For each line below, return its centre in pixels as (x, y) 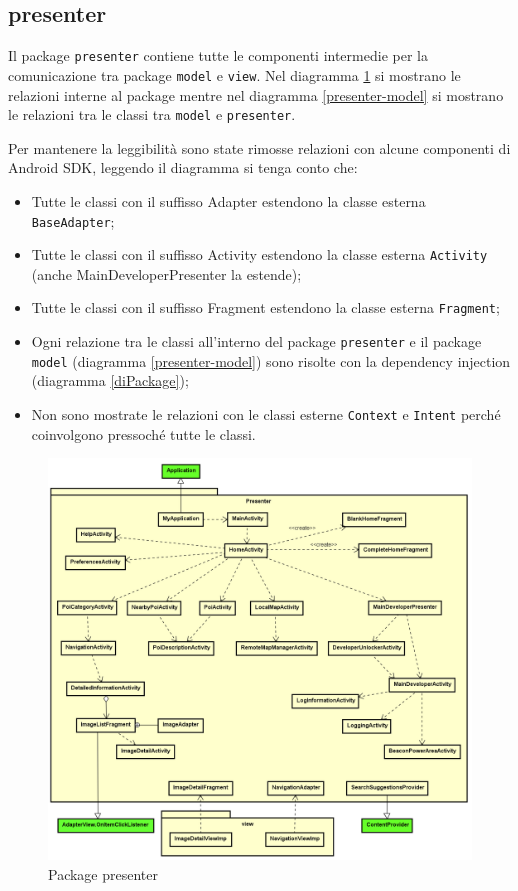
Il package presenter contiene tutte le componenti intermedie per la (218, 55)
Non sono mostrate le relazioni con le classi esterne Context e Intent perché (266, 414)
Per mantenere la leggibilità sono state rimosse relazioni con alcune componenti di (259, 147)
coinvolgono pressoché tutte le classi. (143, 433)
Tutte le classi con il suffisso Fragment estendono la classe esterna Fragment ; (265, 307)
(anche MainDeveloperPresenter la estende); (166, 273)
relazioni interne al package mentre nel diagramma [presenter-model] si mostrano (256, 94)
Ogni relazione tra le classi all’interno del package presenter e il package (256, 341)
